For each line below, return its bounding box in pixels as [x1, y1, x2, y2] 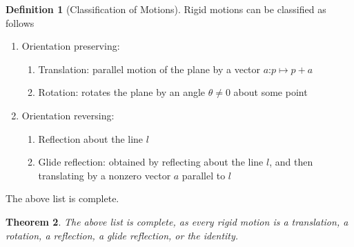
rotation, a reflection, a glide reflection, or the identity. [6, 228, 239, 242]
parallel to [181, 168, 226, 182]
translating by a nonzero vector [38, 168, 171, 182]
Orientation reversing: [21, 108, 115, 122]
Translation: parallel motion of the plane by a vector [38, 61, 261, 76]
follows [6, 15, 35, 30]
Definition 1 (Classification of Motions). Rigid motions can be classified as [6, 2, 326, 16]
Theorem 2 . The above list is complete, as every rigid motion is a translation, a [6, 214, 348, 228]
